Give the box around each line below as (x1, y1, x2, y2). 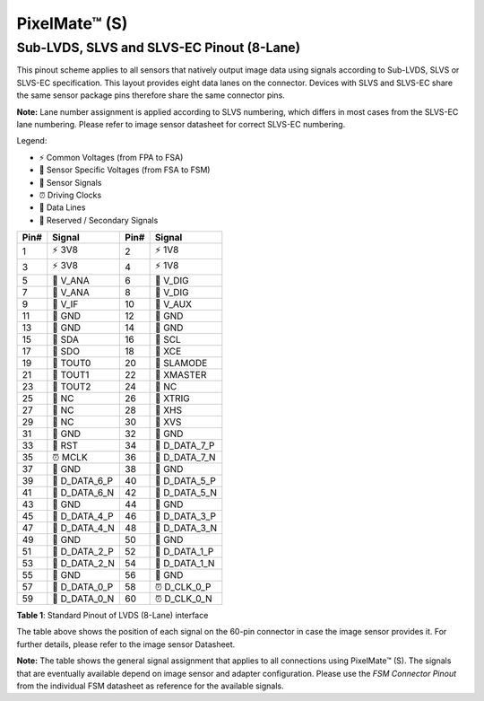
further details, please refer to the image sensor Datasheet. (16, 638, 236, 650)
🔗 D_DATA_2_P (52, 546, 114, 558)
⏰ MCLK (52, 451, 89, 464)
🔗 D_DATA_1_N (154, 557, 215, 570)
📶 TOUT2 (52, 381, 91, 393)
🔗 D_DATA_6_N (52, 486, 115, 499)
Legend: (16, 136, 48, 146)
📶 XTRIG (154, 392, 190, 405)
